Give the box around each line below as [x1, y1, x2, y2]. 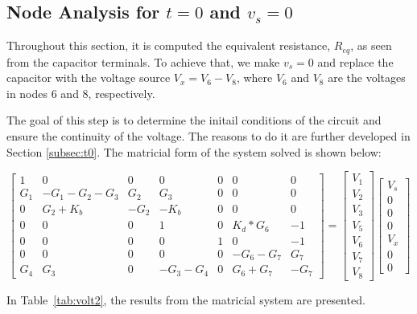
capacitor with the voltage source [6, 69, 171, 86]
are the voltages [328, 69, 406, 86]
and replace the [317, 53, 394, 70]
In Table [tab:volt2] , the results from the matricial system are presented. [6, 291, 365, 308]
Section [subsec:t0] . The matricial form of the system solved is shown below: [6, 143, 382, 160]
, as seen [350, 37, 392, 54]
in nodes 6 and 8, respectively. [6, 84, 155, 101]
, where [236, 69, 273, 86]
